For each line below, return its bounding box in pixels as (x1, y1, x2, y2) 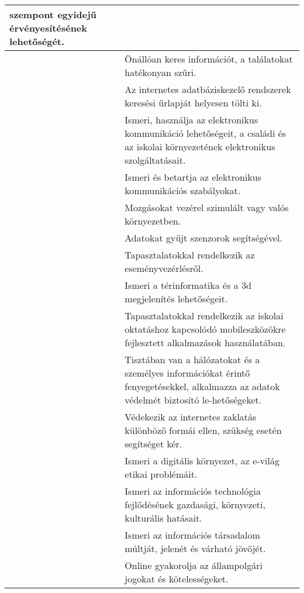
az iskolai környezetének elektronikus (125, 140, 275, 153)
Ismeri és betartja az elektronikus (125, 170, 262, 184)
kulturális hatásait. (125, 511, 202, 525)
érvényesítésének (9, 21, 88, 35)
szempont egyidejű (9, 8, 97, 21)
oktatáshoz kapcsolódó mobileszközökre (125, 322, 286, 336)
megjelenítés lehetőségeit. (125, 292, 228, 305)
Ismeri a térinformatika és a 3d (125, 278, 252, 292)
